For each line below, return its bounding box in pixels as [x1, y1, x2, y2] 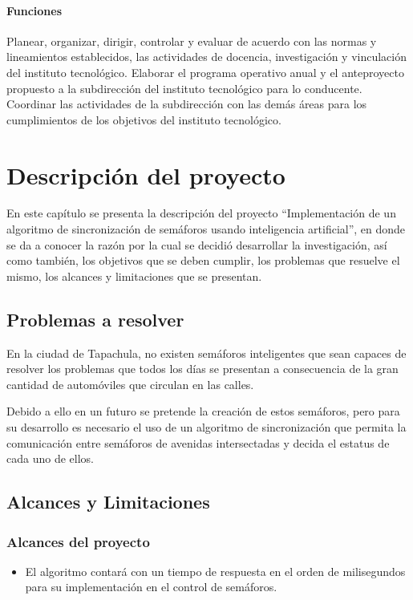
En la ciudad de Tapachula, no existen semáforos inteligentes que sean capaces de [6, 344, 407, 361]
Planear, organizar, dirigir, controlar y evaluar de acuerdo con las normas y [6, 32, 377, 49]
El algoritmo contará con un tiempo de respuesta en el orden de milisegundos [25, 562, 406, 579]
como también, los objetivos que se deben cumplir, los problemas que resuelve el [6, 252, 400, 269]
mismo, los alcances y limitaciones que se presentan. [6, 267, 262, 284]
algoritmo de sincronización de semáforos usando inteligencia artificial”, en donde [6, 221, 406, 237]
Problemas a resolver [6, 306, 184, 331]
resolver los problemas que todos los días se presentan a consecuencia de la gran [6, 360, 399, 377]
